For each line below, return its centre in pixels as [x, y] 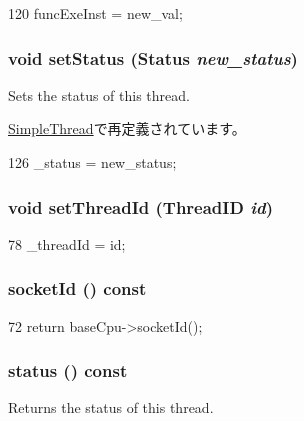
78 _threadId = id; [67, 243]
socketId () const [77, 288]
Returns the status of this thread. [111, 407]
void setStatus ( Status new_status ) [153, 57]
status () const [68, 370]
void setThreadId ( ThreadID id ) [140, 206]
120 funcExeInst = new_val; [95, 13]
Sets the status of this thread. [99, 94]
